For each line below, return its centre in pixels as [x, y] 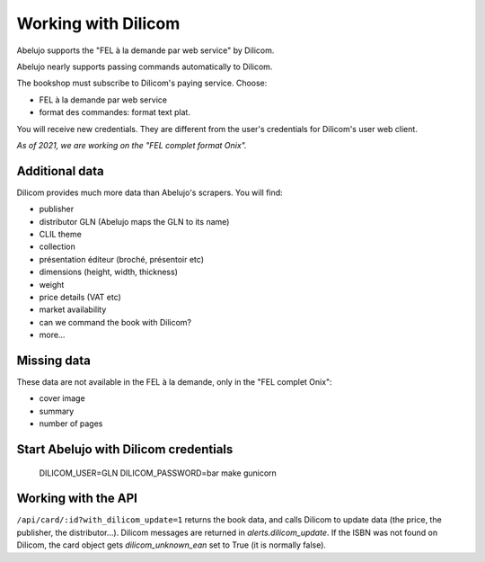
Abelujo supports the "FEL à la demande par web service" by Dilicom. [145, 50]
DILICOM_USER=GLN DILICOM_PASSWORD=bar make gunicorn [158, 473]
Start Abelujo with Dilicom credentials [125, 449]
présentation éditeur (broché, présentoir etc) [122, 259]
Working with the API [77, 499]
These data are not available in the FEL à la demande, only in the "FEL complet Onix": [174, 382]
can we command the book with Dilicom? [115, 322]
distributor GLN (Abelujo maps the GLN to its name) [134, 221]
